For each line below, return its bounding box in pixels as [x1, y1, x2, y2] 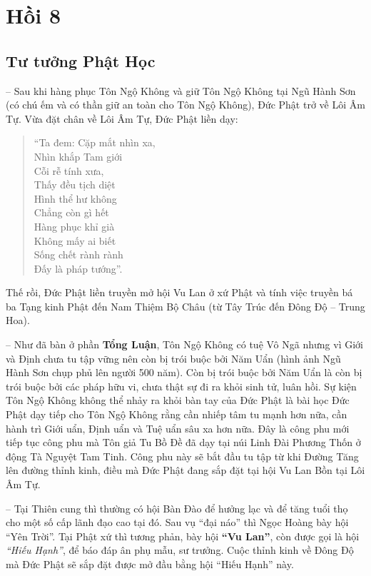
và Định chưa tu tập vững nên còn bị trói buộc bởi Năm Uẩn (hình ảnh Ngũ [6, 350, 341, 365]
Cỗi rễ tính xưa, [34, 163, 104, 178]
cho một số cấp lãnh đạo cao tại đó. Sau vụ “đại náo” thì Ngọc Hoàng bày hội [6, 515, 349, 530]
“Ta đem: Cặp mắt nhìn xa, [34, 135, 156, 150]
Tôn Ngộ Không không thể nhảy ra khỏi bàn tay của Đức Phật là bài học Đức [6, 393, 350, 408]
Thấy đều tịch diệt [34, 177, 116, 192]
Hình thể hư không [34, 191, 117, 206]
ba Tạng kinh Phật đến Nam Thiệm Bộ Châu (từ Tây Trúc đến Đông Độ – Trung [6, 298, 365, 313]
